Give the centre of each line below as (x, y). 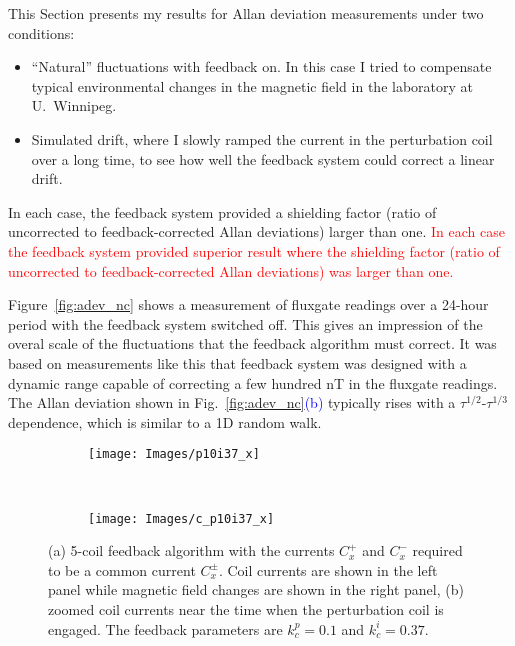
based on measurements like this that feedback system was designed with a (237, 362)
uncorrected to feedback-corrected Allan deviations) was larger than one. (231, 270)
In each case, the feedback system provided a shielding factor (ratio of (222, 211)
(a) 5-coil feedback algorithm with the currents (191, 550)
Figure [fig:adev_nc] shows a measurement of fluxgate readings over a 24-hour (248, 304)
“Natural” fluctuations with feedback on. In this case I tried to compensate (261, 66)
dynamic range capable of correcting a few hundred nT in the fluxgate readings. (253, 382)
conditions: (41, 32)
